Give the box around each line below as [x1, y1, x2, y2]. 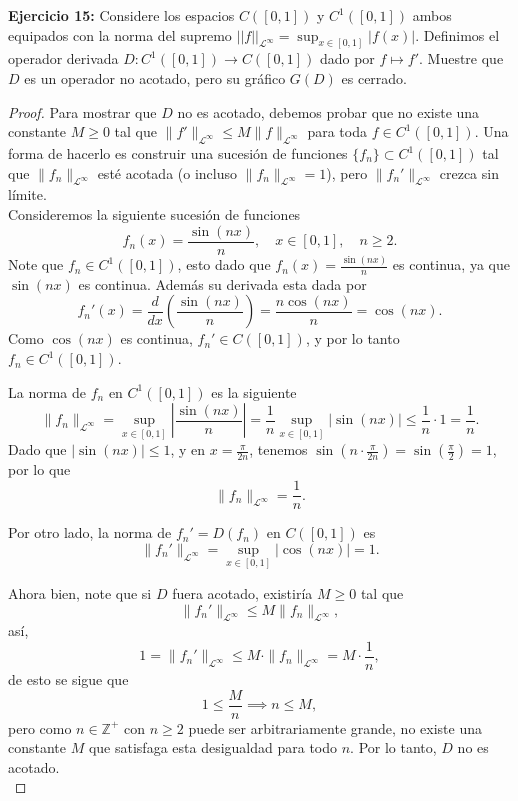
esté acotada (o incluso [97, 162, 238, 183]
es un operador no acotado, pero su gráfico [24, 68, 286, 89]
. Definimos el [415, 24, 500, 45]
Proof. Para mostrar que [8, 101, 157, 122]
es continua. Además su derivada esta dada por [78, 273, 367, 294]
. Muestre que [419, 48, 504, 69]
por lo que [8, 459, 71, 480]
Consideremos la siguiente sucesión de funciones [8, 204, 301, 225]
